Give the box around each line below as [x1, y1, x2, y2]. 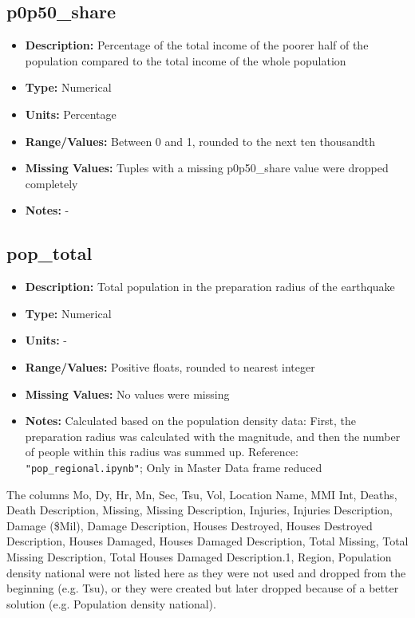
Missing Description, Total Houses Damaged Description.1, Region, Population [6, 548, 392, 565]
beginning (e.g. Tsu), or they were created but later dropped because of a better [6, 580, 399, 596]
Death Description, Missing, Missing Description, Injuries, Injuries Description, [6, 502, 393, 518]
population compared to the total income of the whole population [25, 52, 346, 69]
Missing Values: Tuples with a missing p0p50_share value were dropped [25, 159, 389, 176]
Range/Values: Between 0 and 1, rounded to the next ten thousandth [25, 132, 375, 149]
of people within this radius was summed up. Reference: [25, 443, 298, 460]
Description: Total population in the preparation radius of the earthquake [25, 278, 395, 295]
